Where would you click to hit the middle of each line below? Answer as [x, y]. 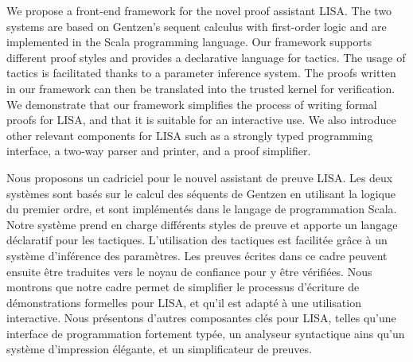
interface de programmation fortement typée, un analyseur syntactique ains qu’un [206, 333]
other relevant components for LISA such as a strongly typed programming [190, 135]
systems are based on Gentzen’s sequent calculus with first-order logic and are [197, 26]
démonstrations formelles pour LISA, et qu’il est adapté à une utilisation [184, 302]
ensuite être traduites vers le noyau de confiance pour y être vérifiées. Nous [189, 271]
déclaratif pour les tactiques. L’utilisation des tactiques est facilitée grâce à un [197, 240]
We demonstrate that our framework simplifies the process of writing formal [192, 104]
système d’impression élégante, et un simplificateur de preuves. [159, 349]
